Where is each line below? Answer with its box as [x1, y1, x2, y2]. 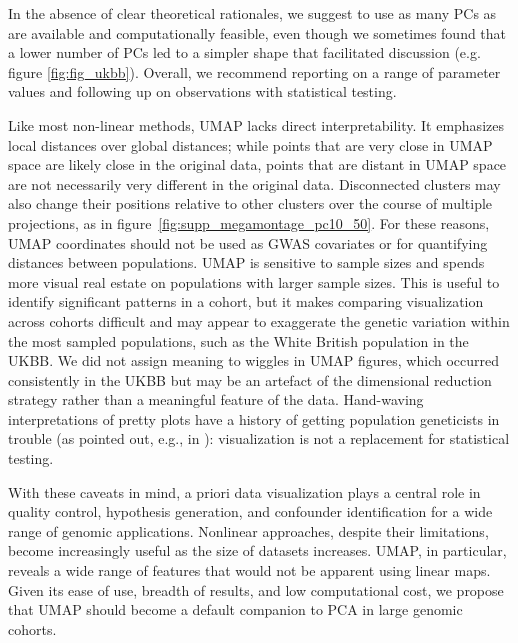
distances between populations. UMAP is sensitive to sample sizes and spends [8, 252, 485, 273]
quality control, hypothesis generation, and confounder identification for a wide [8, 501, 493, 522]
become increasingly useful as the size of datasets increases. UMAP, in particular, [8, 540, 507, 561]
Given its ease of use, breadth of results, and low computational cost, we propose [8, 579, 504, 600]
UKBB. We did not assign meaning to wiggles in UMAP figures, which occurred [8, 350, 500, 371]
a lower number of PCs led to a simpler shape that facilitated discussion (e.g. [8, 42, 481, 63]
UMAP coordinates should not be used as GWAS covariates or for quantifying [8, 232, 488, 253]
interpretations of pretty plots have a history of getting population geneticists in [8, 408, 500, 429]
